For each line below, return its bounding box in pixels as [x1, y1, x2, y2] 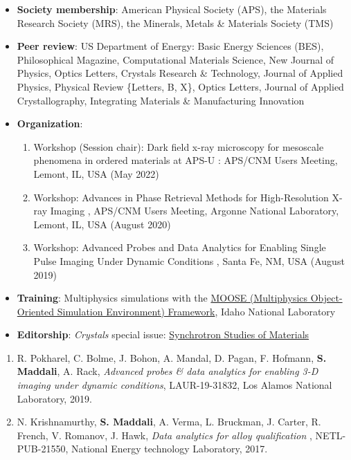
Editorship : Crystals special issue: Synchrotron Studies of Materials [17, 327, 309, 342]
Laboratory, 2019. [17, 391, 92, 405]
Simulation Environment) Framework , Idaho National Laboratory [57, 304, 336, 318]
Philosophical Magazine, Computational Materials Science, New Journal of [17, 52, 334, 66]
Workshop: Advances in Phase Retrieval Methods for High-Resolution [33, 190, 329, 204]
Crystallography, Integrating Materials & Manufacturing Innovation [17, 93, 305, 107]
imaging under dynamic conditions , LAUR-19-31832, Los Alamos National [17, 378, 332, 392]
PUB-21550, [17, 441, 69, 456]
